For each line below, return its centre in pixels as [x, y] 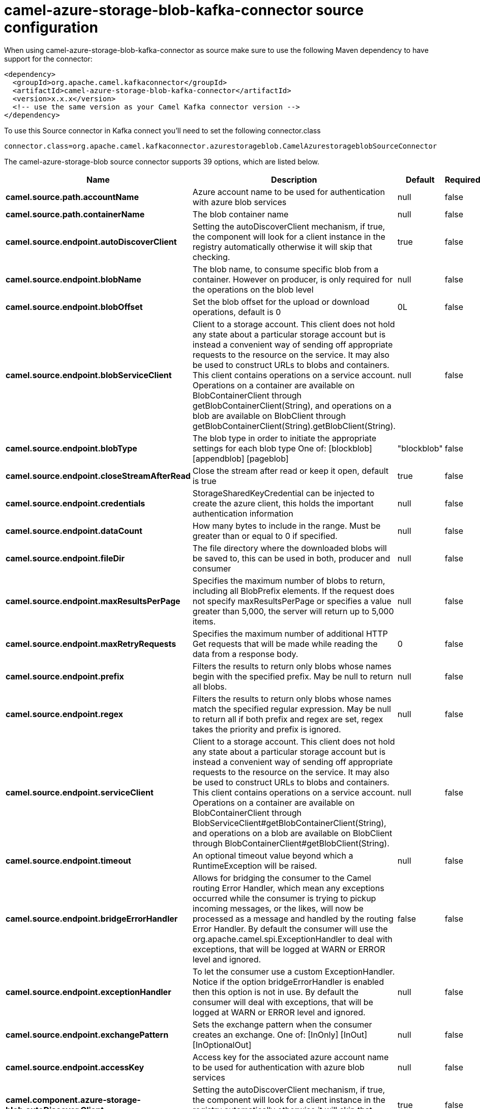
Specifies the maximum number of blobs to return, [289, 580]
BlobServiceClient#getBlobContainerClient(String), [289, 823]
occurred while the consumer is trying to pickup [284, 898]
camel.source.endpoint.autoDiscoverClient [91, 241]
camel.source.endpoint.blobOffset [74, 307]
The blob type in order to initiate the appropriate [284, 438]
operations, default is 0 [237, 312]
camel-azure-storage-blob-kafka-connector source [184, 10]
